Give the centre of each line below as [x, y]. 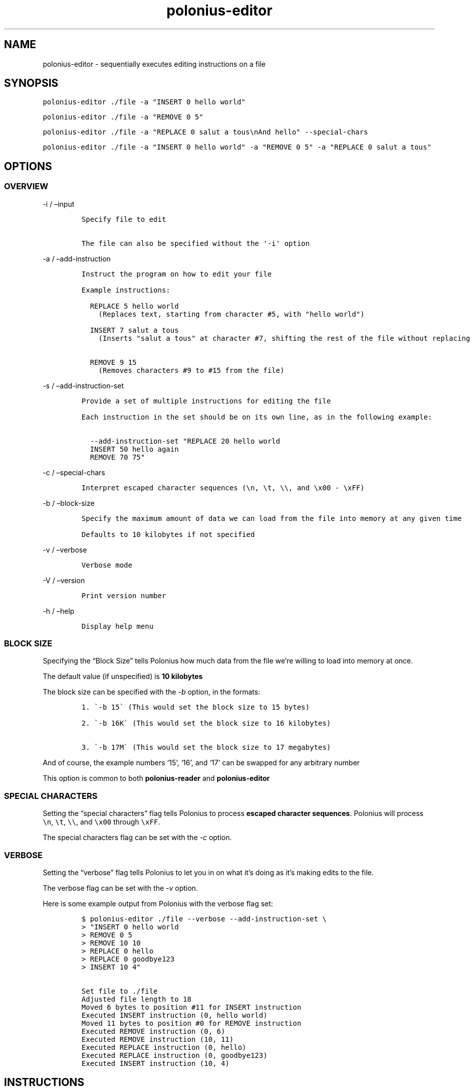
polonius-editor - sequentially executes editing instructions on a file [154, 64]
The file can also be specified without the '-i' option [195, 243]
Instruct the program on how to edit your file [177, 274]
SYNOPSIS [31, 83]
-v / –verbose [65, 550]
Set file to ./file [120, 991]
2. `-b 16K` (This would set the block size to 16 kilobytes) [206, 723]
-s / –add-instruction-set [83, 385]
